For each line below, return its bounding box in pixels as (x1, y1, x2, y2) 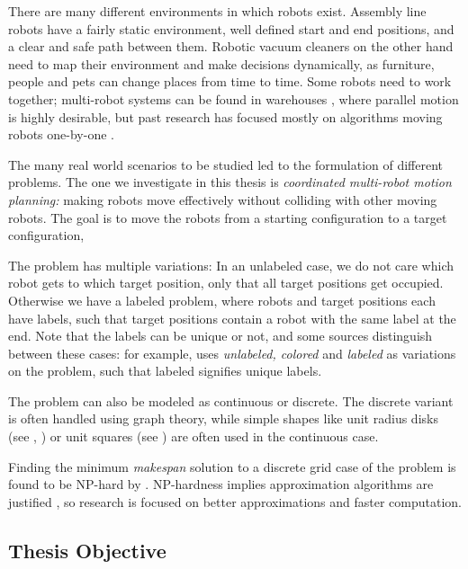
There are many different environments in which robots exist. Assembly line (8, 2, 427, 20)
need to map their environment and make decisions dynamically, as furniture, (8, 54, 435, 73)
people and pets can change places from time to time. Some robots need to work (8, 72, 452, 91)
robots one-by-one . (8, 125, 114, 144)
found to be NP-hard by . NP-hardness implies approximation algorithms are (8, 475, 434, 493)
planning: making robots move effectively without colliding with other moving (8, 190, 437, 209)
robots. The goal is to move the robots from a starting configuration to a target (8, 208, 447, 227)
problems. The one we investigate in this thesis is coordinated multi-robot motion (8, 173, 452, 191)
